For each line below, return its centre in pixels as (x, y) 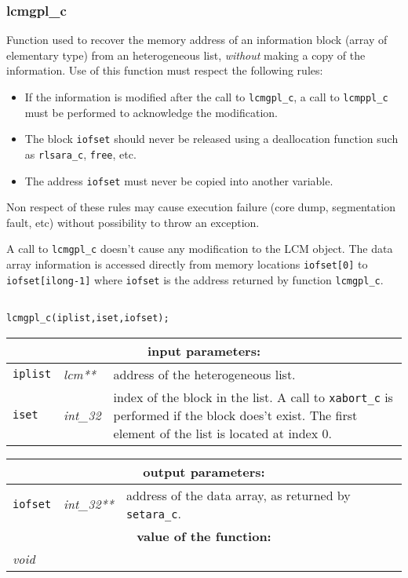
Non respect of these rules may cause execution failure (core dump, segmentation (201, 207)
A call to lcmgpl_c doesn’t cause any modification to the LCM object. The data (200, 249)
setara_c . (153, 513)
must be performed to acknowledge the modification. (151, 112)
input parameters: (204, 350)
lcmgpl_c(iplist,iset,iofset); (88, 318)
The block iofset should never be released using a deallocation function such (211, 139)
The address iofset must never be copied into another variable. (179, 180)
